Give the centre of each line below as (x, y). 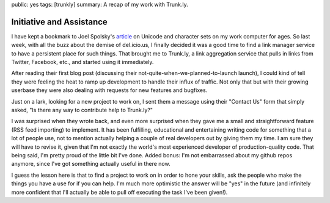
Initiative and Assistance (60, 22)
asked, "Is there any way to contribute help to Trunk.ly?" (82, 110)
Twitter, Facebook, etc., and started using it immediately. (82, 62)
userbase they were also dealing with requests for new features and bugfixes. (109, 90)
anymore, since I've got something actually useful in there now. (91, 164)
